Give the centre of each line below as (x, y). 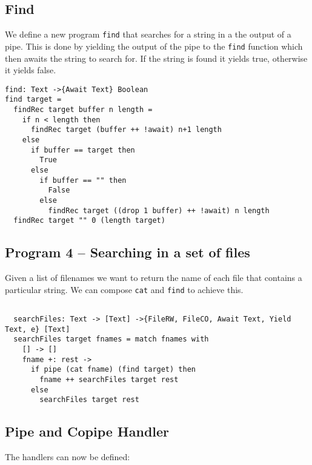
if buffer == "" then (83, 180)
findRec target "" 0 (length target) (89, 221)
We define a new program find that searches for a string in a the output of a (148, 34)
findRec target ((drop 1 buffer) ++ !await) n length (159, 210)
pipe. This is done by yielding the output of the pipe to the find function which (154, 46)
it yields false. (31, 70)
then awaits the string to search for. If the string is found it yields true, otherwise (156, 58)
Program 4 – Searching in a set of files (128, 252)
